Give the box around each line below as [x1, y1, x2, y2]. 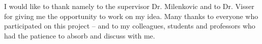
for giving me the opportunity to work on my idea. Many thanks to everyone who [4, 10, 258, 21]
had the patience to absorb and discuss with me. [4, 30, 155, 40]
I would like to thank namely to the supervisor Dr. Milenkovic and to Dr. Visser [4, 1, 254, 11]
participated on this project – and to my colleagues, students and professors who [4, 20, 255, 31]
